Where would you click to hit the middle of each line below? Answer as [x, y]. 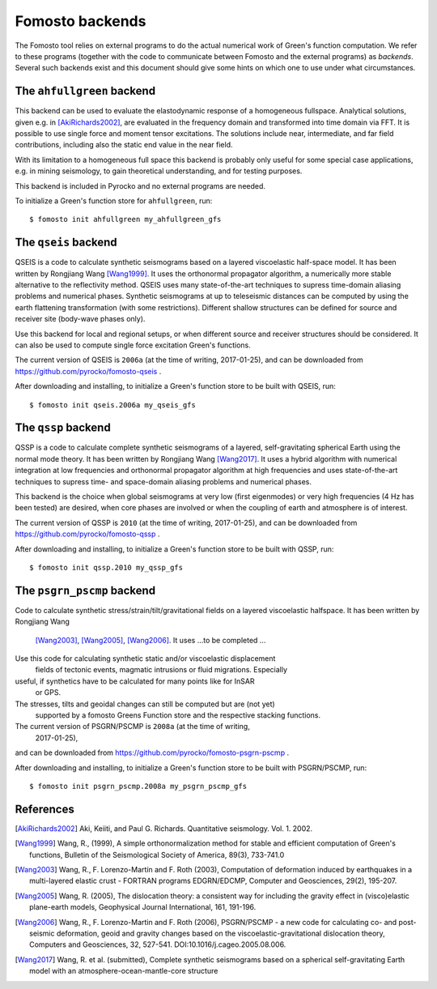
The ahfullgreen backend [85, 91]
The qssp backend [63, 428]
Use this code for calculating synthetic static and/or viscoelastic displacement [145, 659]
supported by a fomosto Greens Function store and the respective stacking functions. [178, 715]
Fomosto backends [81, 21]
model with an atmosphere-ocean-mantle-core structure [124, 971]
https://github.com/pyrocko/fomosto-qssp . [87, 534]
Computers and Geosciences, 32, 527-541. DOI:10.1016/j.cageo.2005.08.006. [158, 944]
